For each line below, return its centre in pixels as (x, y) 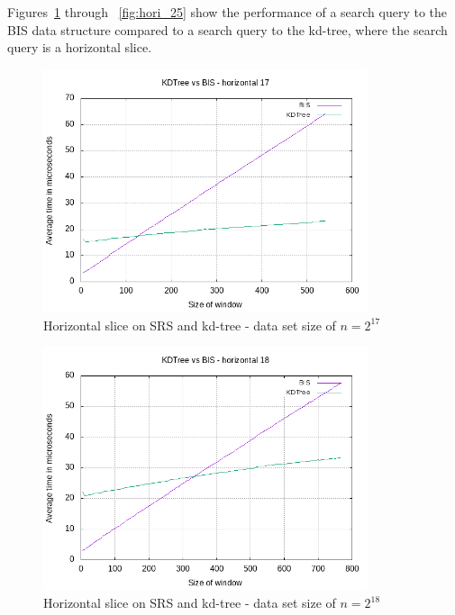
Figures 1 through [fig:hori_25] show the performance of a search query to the (227, 12)
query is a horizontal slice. (80, 47)
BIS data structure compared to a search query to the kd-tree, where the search (227, 29)
